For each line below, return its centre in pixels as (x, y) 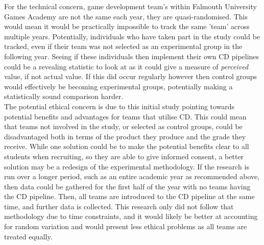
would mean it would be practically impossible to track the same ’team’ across (127, 26)
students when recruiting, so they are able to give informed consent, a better (124, 156)
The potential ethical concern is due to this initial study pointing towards (119, 106)
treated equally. (28, 236)
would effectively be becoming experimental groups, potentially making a (118, 86)
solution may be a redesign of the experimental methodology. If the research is (127, 166)
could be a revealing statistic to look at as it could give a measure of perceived (126, 66)
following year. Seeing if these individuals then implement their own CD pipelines (132, 56)
